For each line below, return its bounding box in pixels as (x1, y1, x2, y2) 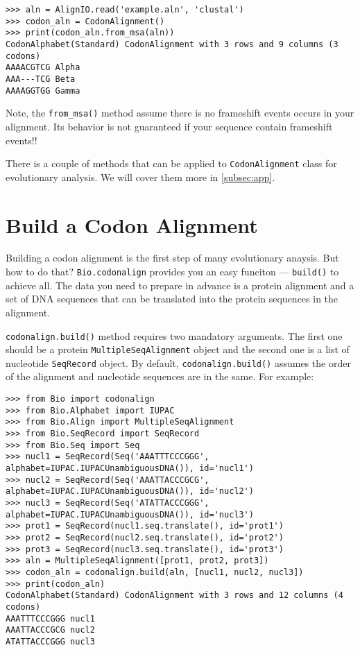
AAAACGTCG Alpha (6, 62, 80, 73)
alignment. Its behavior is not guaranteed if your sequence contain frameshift (6, 119, 333, 133)
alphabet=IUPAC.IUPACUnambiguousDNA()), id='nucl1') (6, 463, 254, 473)
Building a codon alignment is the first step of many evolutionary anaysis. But (6, 250, 339, 265)
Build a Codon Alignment (6, 210, 258, 239)
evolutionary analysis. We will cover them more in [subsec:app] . (6, 169, 275, 184)
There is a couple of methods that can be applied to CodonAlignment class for (6, 156, 337, 171)
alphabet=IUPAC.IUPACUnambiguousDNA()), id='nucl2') (6, 486, 254, 497)
